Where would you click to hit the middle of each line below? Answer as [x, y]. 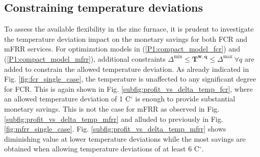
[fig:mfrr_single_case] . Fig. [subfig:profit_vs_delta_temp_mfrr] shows [115, 129]
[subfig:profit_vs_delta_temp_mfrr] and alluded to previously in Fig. [114, 119]
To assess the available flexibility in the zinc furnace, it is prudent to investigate [129, 29]
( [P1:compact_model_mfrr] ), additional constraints [85, 58]
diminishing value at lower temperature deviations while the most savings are [125, 138]
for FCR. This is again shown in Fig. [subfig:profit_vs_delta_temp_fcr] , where [128, 88]
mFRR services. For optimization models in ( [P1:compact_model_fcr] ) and [122, 49]
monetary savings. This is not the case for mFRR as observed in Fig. [112, 108]
